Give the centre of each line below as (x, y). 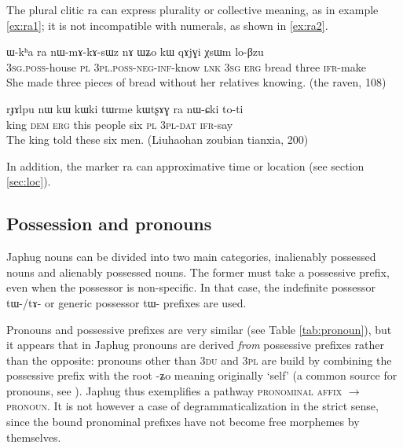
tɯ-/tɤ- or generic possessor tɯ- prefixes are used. (126, 302)
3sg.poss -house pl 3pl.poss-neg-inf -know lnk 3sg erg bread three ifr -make (186, 66)
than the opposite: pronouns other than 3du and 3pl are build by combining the (199, 360)
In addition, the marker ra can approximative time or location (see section (185, 165)
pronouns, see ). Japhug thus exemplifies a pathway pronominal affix (174, 390)
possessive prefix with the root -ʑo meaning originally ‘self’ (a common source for (202, 375)
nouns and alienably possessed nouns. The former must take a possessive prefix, (198, 272)
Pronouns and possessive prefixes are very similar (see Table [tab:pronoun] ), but (199, 329)
